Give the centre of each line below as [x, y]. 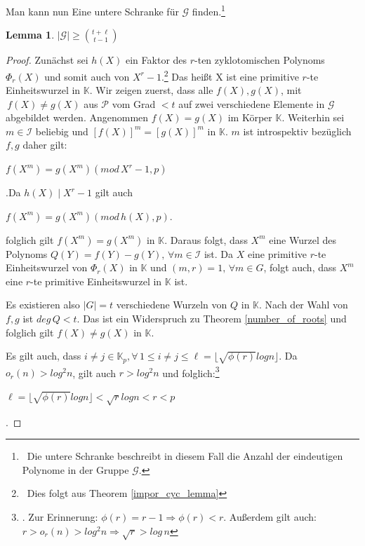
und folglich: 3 [191, 371]
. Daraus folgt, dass [206, 239]
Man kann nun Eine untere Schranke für [92, 11]
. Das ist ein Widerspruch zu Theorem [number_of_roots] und [212, 319]
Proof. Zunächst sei [47, 60]
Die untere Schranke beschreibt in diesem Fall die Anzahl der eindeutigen [185, 456]
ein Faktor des [157, 60]
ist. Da [219, 253]
